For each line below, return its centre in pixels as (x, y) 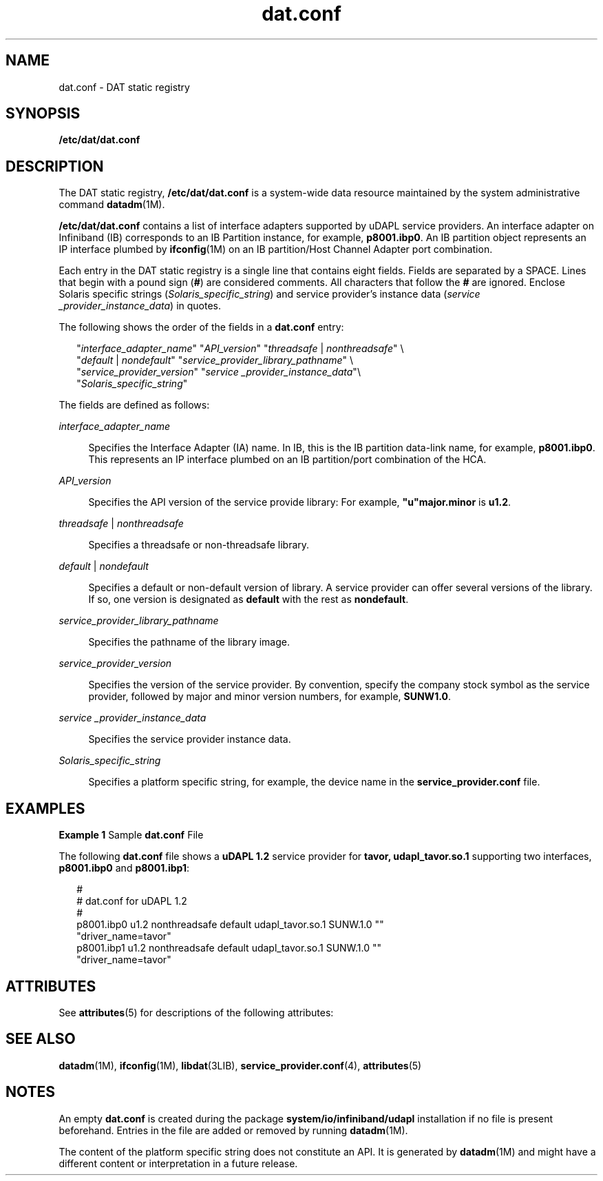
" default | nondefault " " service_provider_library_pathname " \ (215, 360)
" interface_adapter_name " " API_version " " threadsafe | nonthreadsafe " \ (240, 349)
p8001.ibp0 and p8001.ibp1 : (124, 868)
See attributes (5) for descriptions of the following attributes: (196, 1012)
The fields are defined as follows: (134, 405)
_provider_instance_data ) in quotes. (140, 306)
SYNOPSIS (43, 114)
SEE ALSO (41, 1039)
